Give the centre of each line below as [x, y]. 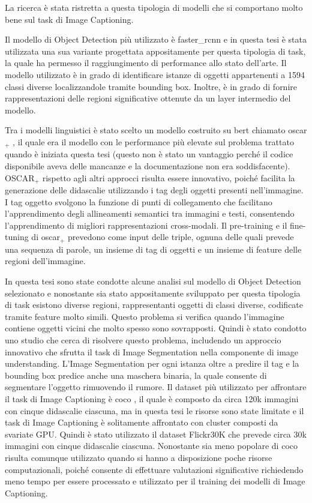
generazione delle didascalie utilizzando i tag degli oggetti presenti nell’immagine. [154, 190]
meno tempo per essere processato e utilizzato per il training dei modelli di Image [155, 481]
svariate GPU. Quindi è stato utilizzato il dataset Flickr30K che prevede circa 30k [156, 434]
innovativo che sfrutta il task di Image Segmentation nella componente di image [152, 351]
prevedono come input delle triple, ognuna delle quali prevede [181, 237]
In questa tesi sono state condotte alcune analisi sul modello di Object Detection [153, 281]
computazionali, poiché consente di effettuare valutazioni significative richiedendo [154, 469]
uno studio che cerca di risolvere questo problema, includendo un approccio [143, 340]
